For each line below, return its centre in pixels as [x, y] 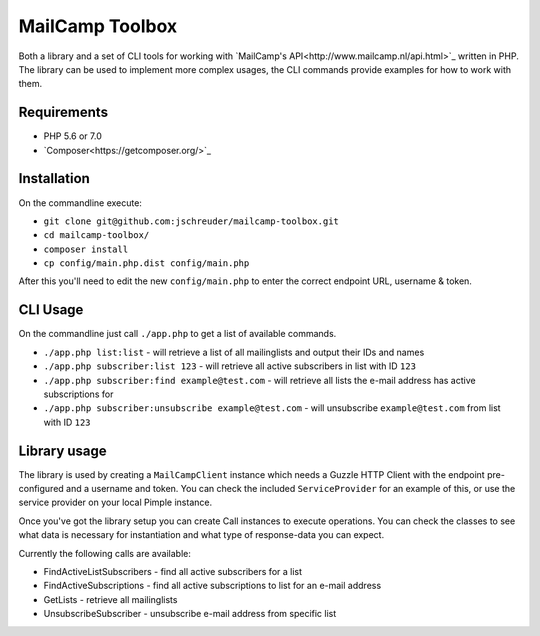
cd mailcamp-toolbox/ [96, 235]
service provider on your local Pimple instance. [115, 502]
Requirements [63, 112]
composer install [86, 249]
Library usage [62, 450]
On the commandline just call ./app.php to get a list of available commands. [177, 334]
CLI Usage [51, 310]
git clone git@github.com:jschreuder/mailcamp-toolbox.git [191, 221]
